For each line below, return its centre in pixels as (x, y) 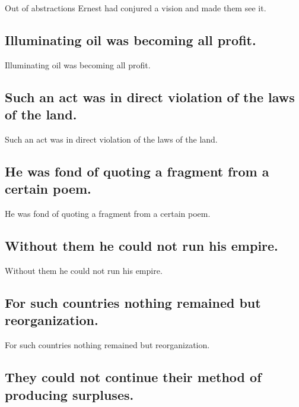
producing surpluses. (69, 394)
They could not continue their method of (133, 377)
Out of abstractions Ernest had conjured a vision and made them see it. (136, 8)
